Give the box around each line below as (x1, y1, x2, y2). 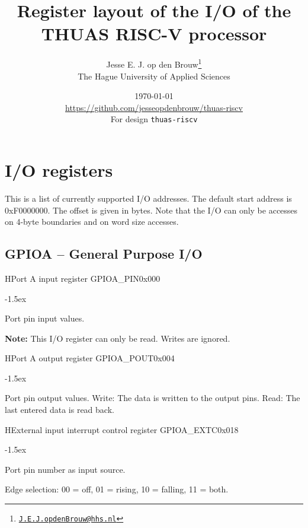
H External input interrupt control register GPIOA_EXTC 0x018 (5, 423, 239, 435)
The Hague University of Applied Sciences (78, 69, 230, 82)
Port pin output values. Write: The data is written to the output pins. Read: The (5, 392, 300, 404)
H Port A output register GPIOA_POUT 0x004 (5, 352, 175, 364)
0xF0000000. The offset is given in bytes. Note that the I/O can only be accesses (5, 203, 298, 216)
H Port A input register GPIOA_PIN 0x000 (5, 272, 161, 284)
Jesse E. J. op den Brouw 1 (106, 56, 202, 70)
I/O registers (5, 158, 113, 182)
